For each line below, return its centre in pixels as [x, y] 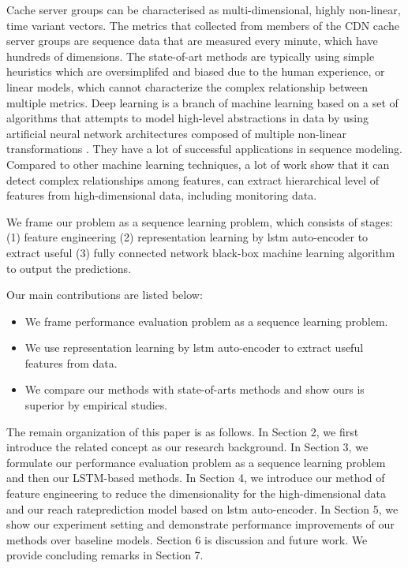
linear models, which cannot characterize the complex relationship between [187, 86]
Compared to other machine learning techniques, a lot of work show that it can [198, 164]
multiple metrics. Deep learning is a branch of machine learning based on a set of [202, 102]
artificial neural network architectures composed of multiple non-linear [176, 133]
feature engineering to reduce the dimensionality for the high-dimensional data [197, 493]
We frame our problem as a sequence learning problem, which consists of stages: [200, 221]
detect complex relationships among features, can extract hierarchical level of [193, 179]
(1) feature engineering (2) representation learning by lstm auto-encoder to [187, 237]
